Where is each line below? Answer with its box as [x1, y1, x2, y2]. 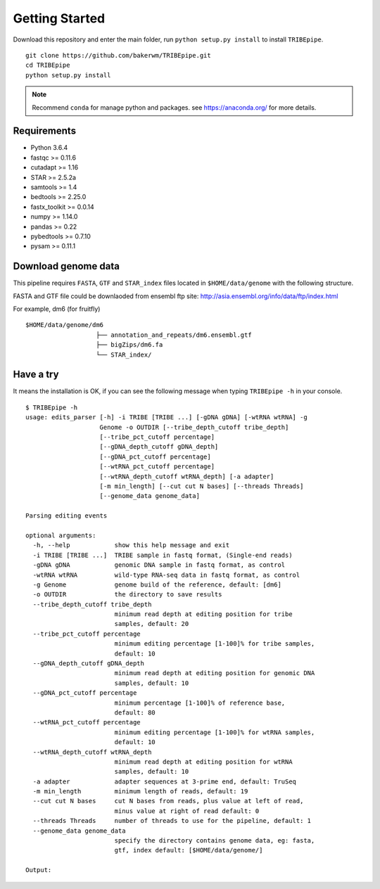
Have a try [13, 369, 59, 380]
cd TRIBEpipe [25, 61, 70, 70]
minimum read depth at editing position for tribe [114, 610, 293, 618]
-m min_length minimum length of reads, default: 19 [32, 788, 248, 795]
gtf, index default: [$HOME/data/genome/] [114, 846, 263, 855]
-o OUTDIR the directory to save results [32, 591, 222, 599]
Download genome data [13, 260, 120, 272]
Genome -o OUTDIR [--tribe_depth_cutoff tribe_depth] [99, 423, 289, 431]
